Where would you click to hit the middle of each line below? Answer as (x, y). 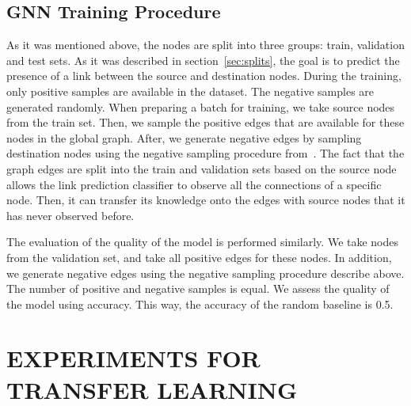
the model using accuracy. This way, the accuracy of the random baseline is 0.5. (200, 304)
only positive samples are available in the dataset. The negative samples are (190, 91)
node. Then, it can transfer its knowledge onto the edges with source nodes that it (206, 200)
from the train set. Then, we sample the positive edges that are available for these (205, 122)
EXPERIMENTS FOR (133, 358)
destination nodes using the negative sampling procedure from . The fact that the (205, 153)
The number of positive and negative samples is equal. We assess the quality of (198, 288)
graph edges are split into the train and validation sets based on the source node (202, 168)
